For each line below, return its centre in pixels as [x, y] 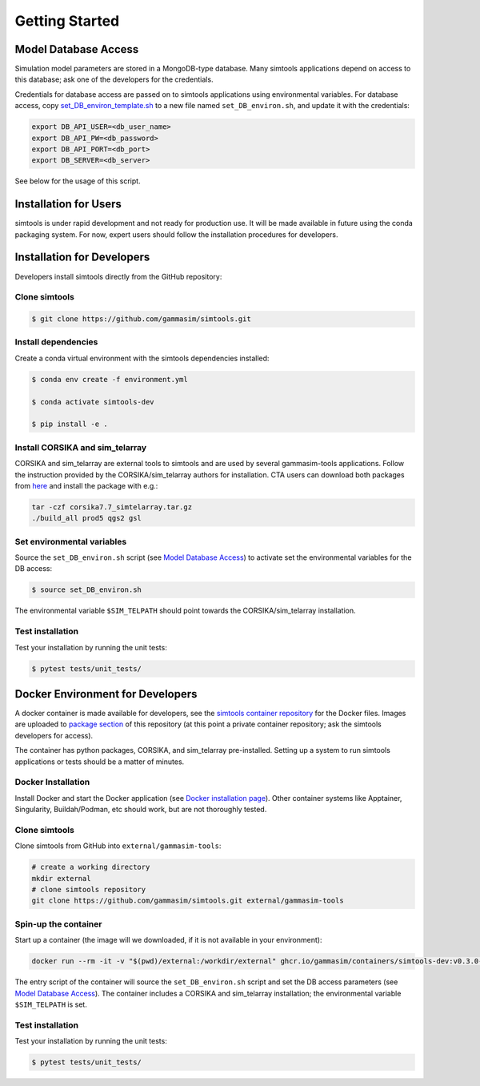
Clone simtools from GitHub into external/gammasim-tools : [118, 846]
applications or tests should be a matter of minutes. [100, 762]
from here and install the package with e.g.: [86, 485]
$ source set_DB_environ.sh [86, 590]
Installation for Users [68, 204]
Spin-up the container [58, 923]
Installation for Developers [82, 257]
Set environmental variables [71, 541]
